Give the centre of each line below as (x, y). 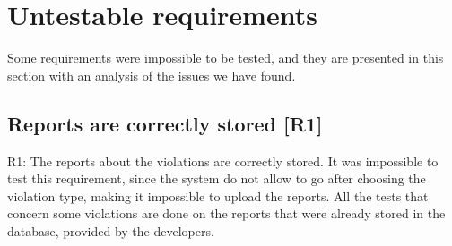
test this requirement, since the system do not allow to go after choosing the (217, 178)
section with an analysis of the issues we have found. (152, 75)
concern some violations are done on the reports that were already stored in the (226, 213)
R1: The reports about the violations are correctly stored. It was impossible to (223, 161)
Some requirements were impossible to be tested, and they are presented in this (226, 58)
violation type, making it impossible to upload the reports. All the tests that (218, 195)
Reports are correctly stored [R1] (165, 123)
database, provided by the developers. (111, 230)
